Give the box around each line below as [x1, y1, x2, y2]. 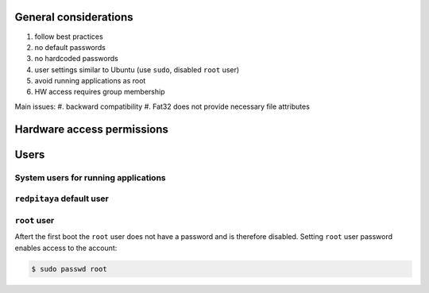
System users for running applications [14, 172, 166, 183]
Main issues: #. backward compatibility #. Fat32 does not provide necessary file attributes [14, 102, 310, 111]
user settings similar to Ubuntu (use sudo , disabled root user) [34, 64, 240, 75]
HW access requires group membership [34, 87, 165, 97]
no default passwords [34, 42, 106, 52]
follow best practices [34, 32, 103, 41]
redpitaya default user [14, 193, 109, 204]
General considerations [14, 10, 134, 24]
